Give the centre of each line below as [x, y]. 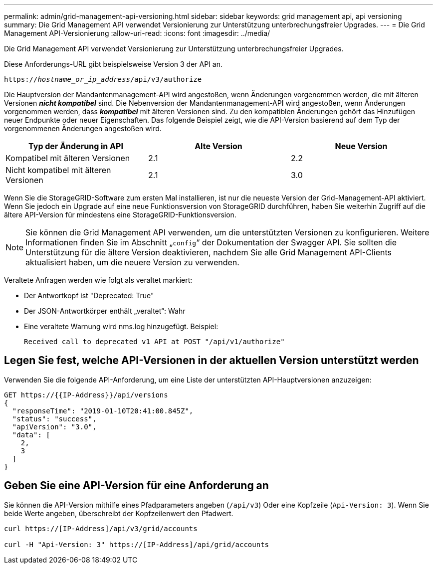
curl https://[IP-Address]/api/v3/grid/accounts [101, 528]
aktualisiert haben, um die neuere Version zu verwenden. [132, 262]
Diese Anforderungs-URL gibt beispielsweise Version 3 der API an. [113, 64]
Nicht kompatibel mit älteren [58, 170]
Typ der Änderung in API [76, 146]
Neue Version [361, 146]
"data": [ [31, 435]
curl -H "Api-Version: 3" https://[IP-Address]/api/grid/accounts [137, 544]
